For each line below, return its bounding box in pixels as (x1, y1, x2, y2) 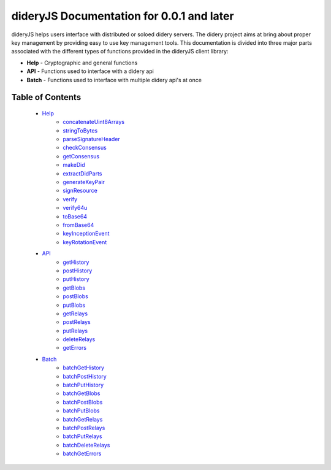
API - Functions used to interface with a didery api (26, 67, 154, 75)
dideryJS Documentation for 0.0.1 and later (11, 9, 234, 23)
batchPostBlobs (63, 398, 103, 406)
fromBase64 (63, 221, 94, 228)
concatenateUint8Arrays (63, 118, 125, 126)
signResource (63, 187, 97, 195)
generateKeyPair (63, 179, 105, 186)
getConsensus (63, 152, 100, 160)
